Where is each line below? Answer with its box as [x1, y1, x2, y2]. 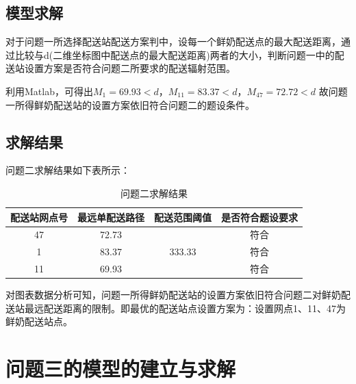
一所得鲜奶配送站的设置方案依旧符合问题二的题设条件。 [5, 97, 255, 112]
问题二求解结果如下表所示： [5, 163, 130, 177]
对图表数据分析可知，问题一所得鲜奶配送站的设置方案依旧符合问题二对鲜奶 [5, 287, 341, 302]
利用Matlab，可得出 [5, 84, 93, 98]
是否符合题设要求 [221, 209, 298, 224]
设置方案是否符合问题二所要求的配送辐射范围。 [24, 61, 236, 75]
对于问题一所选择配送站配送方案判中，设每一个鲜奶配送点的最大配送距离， [5, 34, 341, 49]
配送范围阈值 [154, 209, 212, 224]
